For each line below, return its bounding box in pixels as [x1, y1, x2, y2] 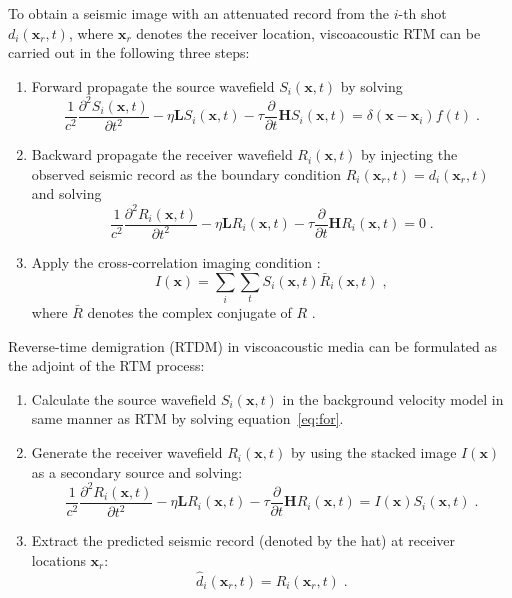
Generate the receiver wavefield [31, 442, 223, 463]
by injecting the [361, 144, 458, 165]
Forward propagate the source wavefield [31, 75, 275, 96]
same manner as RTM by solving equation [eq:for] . [31, 408, 344, 429]
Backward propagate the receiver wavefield [31, 144, 293, 165]
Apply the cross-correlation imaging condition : [31, 251, 321, 272]
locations [31, 549, 86, 570]
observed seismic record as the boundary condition [31, 163, 342, 184]
